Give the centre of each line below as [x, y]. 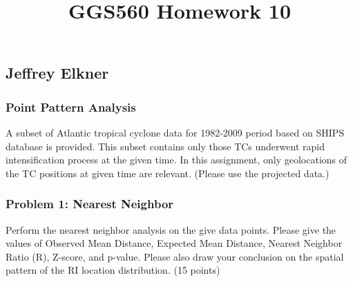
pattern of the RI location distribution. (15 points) [113, 270]
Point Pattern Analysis [71, 107]
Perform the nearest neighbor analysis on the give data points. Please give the [171, 229]
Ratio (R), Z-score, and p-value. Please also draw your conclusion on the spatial [175, 256]
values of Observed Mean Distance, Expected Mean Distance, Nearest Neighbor [174, 243]
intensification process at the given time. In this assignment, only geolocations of [176, 160]
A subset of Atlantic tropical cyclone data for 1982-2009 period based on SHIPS [175, 132]
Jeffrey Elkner [57, 73]
